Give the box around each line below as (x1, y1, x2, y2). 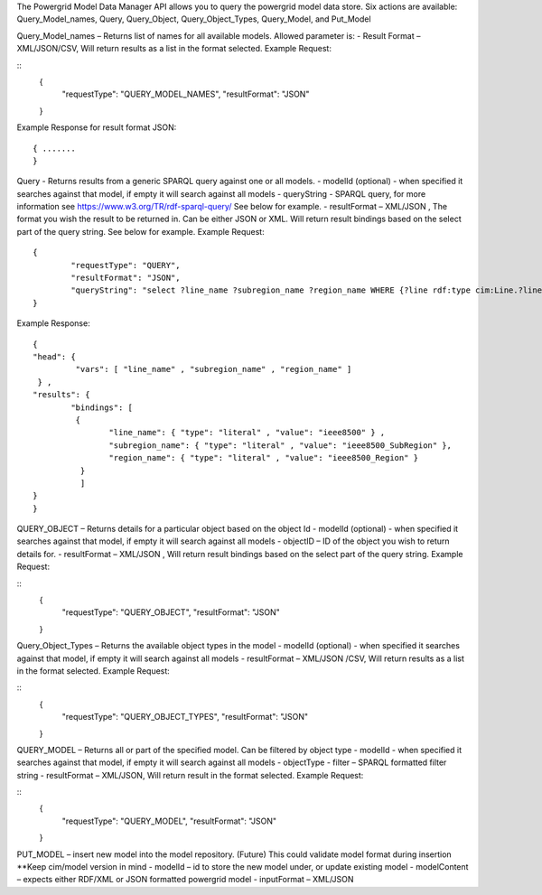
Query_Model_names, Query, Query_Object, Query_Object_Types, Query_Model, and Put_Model (16, 14, 371, 24)
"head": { (33, 351, 76, 361)
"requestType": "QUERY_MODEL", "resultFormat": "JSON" (61, 816, 277, 826)
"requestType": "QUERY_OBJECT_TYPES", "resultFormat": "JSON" (61, 712, 309, 723)
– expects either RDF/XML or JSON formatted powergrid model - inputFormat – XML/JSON (16, 874, 354, 885)
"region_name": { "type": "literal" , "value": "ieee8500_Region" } (108, 452, 419, 463)
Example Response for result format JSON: (16, 122, 177, 133)
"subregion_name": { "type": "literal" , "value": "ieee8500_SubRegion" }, (108, 440, 452, 451)
